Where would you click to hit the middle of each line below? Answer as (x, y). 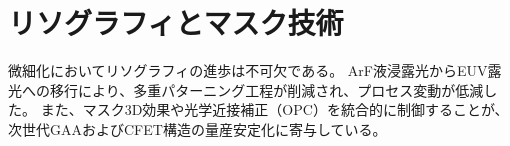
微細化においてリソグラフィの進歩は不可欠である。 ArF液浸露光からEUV (248, 70)
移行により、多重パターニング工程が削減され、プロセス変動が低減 (266, 89)
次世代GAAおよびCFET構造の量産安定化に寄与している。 (197, 128)
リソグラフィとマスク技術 (176, 22)
